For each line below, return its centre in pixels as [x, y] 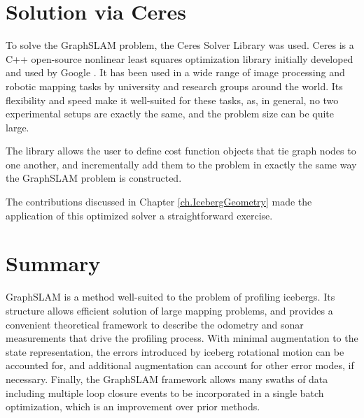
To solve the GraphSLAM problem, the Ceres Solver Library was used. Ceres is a [180, 45]
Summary [53, 263]
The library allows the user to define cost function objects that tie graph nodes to [181, 151]
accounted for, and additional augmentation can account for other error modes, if [180, 365]
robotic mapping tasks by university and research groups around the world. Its [174, 86]
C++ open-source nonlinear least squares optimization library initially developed [180, 58]
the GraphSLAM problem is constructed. [94, 178]
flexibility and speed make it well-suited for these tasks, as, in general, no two [172, 100]
